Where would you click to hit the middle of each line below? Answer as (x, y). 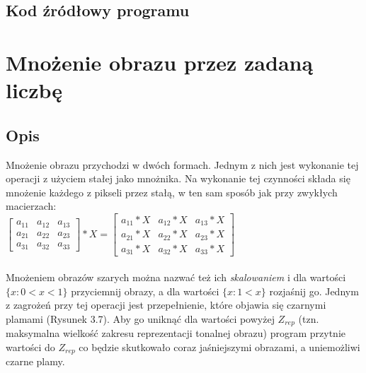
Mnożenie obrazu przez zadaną (160, 62)
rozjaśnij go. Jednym (314, 291)
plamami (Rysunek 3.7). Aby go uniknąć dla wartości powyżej (140, 318)
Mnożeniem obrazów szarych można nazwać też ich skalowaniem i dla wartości (176, 277)
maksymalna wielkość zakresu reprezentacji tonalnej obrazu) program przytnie (176, 333)
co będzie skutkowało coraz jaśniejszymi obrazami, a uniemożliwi (219, 347)
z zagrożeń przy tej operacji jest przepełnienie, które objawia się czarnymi (166, 305)
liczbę (34, 90)
